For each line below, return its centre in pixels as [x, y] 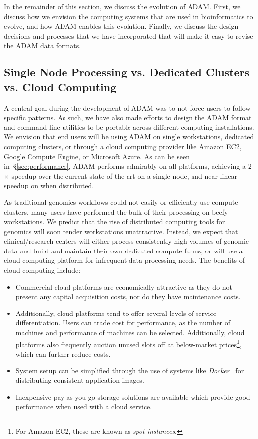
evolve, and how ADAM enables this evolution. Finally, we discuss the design [121, 26]
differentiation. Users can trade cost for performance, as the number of [123, 323]
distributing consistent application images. [80, 380]
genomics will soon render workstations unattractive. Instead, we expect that [121, 231]
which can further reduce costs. [63, 353]
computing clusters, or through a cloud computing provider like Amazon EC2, [123, 146]
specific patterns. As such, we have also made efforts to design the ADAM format [128, 117]
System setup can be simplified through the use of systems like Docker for [130, 370]
